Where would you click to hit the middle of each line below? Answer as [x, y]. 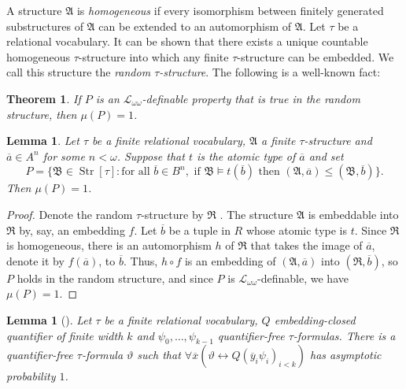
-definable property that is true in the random [251, 98]
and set [326, 156]
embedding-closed [315, 319]
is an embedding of [230, 260]
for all [136, 172]
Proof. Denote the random [70, 214]
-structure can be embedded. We [316, 56]
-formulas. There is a [344, 335]
